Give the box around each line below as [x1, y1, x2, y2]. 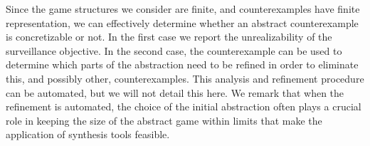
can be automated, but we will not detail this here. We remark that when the [6, 85, 344, 100]
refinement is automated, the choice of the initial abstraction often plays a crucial [6, 99, 361, 114]
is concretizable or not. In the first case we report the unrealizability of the [6, 29, 332, 44]
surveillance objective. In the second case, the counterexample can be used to [6, 43, 342, 58]
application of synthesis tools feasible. [6, 127, 170, 142]
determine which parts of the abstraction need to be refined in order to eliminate [6, 57, 359, 72]
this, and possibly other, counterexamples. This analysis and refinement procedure [6, 71, 364, 85]
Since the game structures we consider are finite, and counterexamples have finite [6, 1, 360, 16]
